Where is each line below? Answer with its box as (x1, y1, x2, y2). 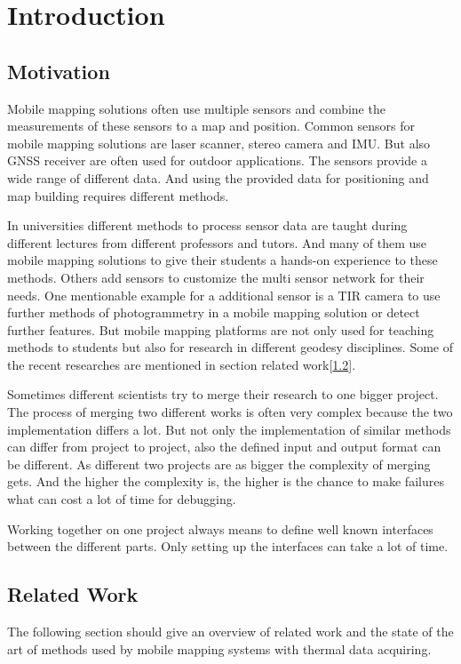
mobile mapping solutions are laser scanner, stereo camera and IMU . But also (7, 133, 431, 152)
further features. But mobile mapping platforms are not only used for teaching (7, 320, 434, 339)
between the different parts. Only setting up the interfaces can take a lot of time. (7, 537, 449, 556)
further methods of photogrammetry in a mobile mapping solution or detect (7, 303, 420, 322)
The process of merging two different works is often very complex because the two (7, 403, 453, 421)
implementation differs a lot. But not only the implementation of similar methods (7, 420, 451, 438)
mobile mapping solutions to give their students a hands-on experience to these (7, 251, 438, 269)
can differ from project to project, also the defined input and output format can (7, 437, 441, 456)
